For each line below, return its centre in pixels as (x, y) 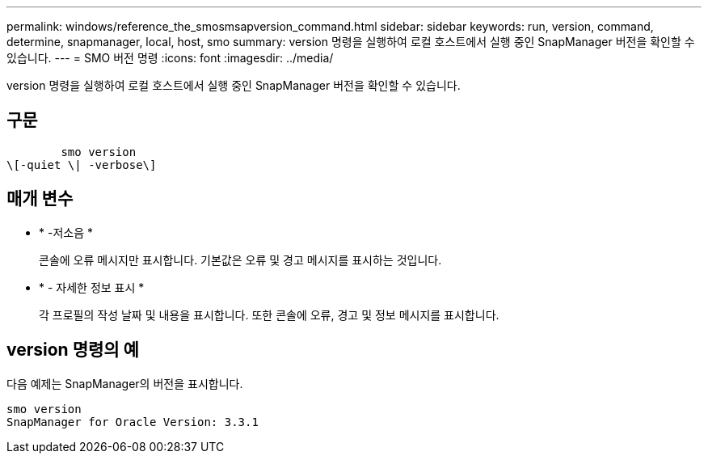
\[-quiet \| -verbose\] (82, 165)
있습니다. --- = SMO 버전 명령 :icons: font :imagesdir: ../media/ (170, 58)
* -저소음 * (66, 232)
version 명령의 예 (73, 350)
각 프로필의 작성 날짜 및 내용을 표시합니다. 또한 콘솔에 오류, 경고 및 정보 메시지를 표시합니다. (269, 314)
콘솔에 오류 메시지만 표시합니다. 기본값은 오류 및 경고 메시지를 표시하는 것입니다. (240, 260)
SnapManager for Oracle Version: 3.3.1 (133, 422)
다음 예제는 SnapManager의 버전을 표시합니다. (125, 383)
